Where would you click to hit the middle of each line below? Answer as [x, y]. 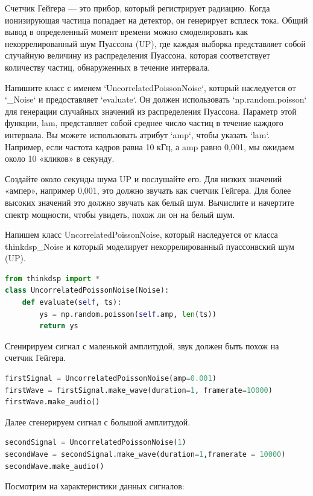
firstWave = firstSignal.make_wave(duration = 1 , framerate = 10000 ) [139, 390]
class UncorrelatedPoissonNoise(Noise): [87, 291]
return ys [59, 326]
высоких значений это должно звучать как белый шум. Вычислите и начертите [150, 202]
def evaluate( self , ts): [72, 303]
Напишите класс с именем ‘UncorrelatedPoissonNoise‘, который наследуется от [150, 87]
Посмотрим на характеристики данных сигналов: [95, 486]
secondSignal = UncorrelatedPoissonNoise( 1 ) [96, 443]
